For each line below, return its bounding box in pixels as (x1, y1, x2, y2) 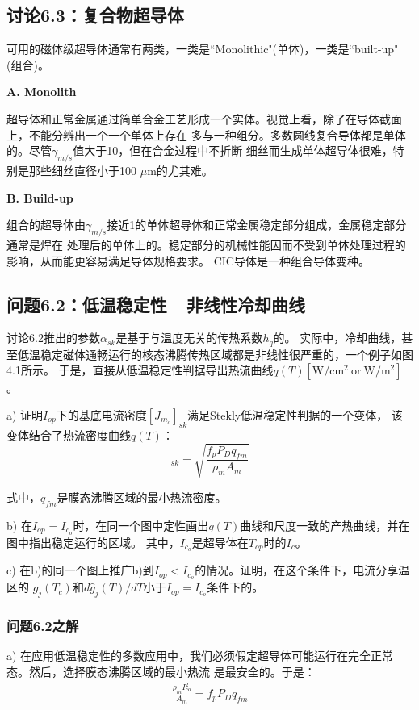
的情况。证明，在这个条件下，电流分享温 (195, 562, 410, 578)
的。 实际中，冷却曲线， (273, 329, 402, 346)
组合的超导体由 (6, 216, 86, 233)
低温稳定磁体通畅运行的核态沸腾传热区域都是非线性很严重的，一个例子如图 (17, 345, 413, 362)
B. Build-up (6, 189, 73, 206)
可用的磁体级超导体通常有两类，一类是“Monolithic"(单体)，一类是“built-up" (6, 40, 399, 57)
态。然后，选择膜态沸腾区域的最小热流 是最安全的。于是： (6, 662, 316, 679)
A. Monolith (6, 83, 77, 100)
